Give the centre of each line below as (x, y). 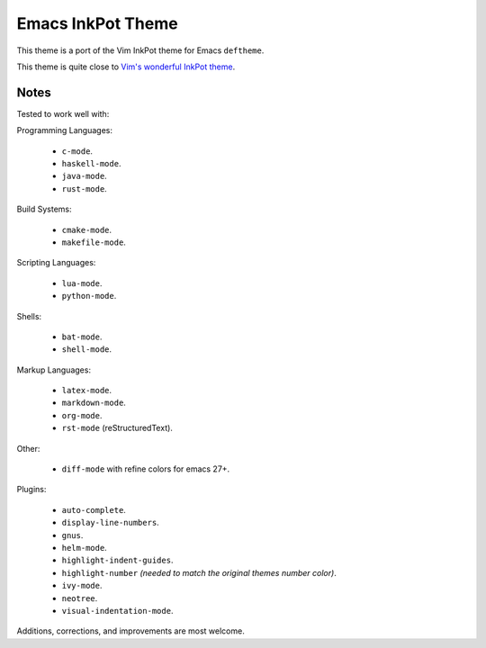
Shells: (29, 316)
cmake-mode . (87, 229)
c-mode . (77, 151)
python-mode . (89, 296)
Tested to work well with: (63, 113)
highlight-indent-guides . (117, 560)
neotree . (80, 598)
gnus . (72, 535)
